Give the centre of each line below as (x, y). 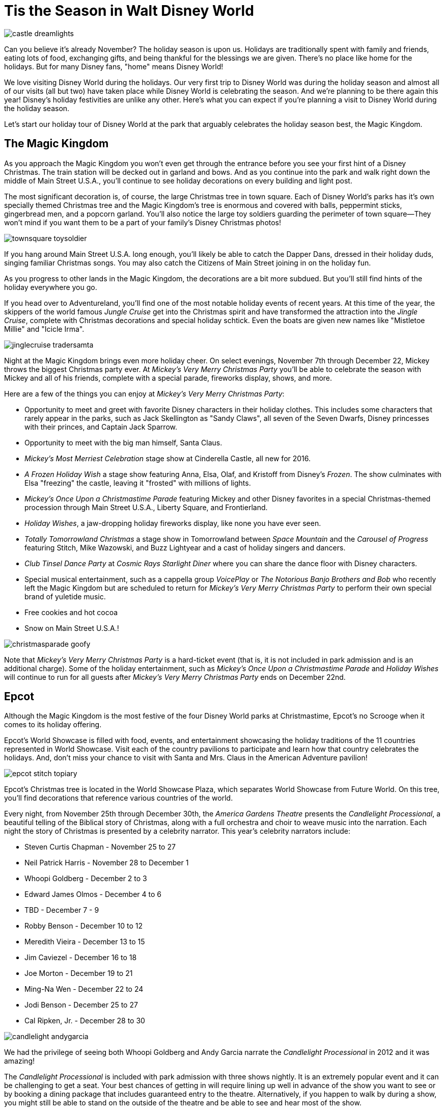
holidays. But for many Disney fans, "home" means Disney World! (114, 66)
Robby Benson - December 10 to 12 (84, 926)
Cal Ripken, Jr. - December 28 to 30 (85, 1021)
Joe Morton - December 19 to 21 (79, 973)
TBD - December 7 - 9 (62, 910)
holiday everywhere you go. (51, 287)
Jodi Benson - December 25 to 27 (81, 1005)
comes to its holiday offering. (53, 725)
